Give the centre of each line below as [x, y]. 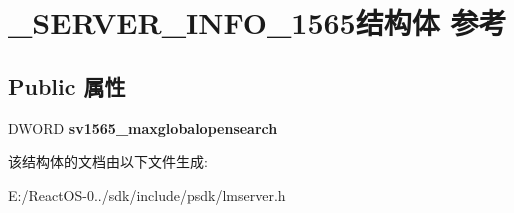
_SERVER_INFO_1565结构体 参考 [257, 22]
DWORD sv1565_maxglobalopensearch [143, 127]
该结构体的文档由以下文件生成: [108, 161]
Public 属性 [67, 85]
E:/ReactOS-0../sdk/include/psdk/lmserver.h [147, 194]
